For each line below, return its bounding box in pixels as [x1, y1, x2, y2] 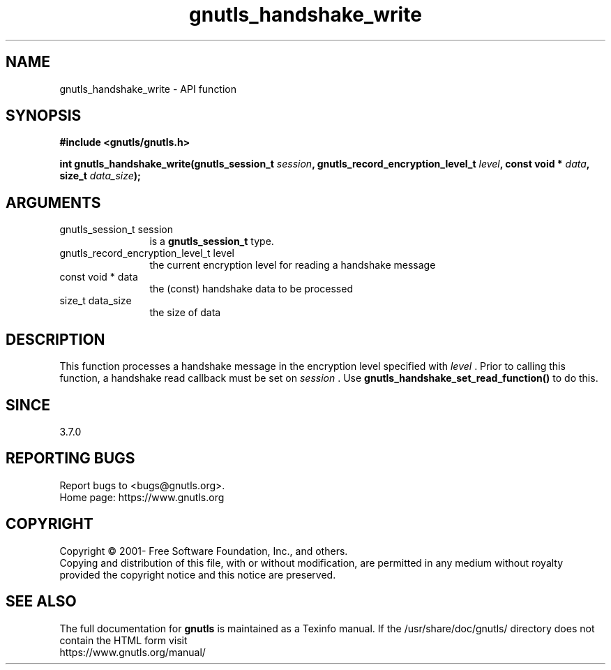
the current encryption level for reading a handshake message [149, 259, 436, 271]
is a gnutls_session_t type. [149, 235, 274, 248]
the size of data [149, 306, 221, 319]
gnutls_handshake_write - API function [59, 82, 237, 95]
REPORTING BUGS [6, 449, 135, 468]
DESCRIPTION [6, 330, 105, 348]
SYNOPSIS [6, 107, 82, 125]
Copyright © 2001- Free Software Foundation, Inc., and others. [59, 544, 348, 557]
